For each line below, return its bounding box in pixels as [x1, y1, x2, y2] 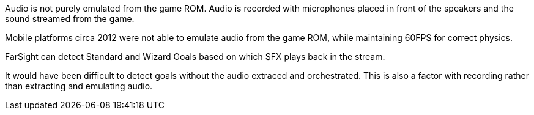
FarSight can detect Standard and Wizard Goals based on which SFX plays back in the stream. [5, 51, 385, 62]
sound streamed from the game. [5, 13, 135, 24]
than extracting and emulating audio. [5, 81, 153, 91]
